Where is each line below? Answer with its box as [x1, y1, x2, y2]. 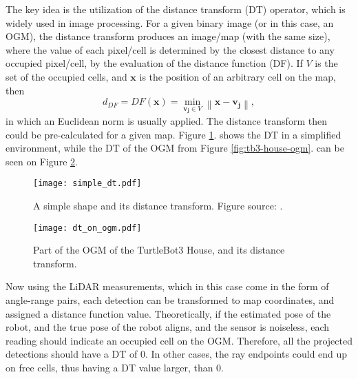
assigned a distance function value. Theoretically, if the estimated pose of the [6, 306, 331, 320]
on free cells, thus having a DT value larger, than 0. [6, 360, 224, 375]
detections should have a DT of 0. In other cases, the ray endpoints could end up [6, 347, 348, 361]
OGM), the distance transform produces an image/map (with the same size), [6, 29, 330, 43]
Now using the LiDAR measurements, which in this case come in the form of [6, 279, 329, 294]
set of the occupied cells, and [6, 69, 127, 83]
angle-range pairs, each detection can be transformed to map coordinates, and [6, 293, 335, 307]
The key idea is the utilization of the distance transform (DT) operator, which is [6, 2, 346, 16]
